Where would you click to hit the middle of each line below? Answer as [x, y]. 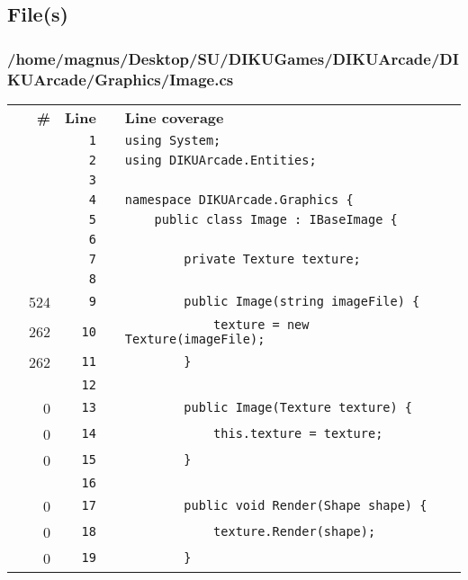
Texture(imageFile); [195, 339]
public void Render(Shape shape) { [306, 506]
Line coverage [174, 117]
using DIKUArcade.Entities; [220, 160]
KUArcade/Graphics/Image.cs [121, 79]
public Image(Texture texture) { [298, 408]
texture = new [261, 324]
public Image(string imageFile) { [302, 302]
